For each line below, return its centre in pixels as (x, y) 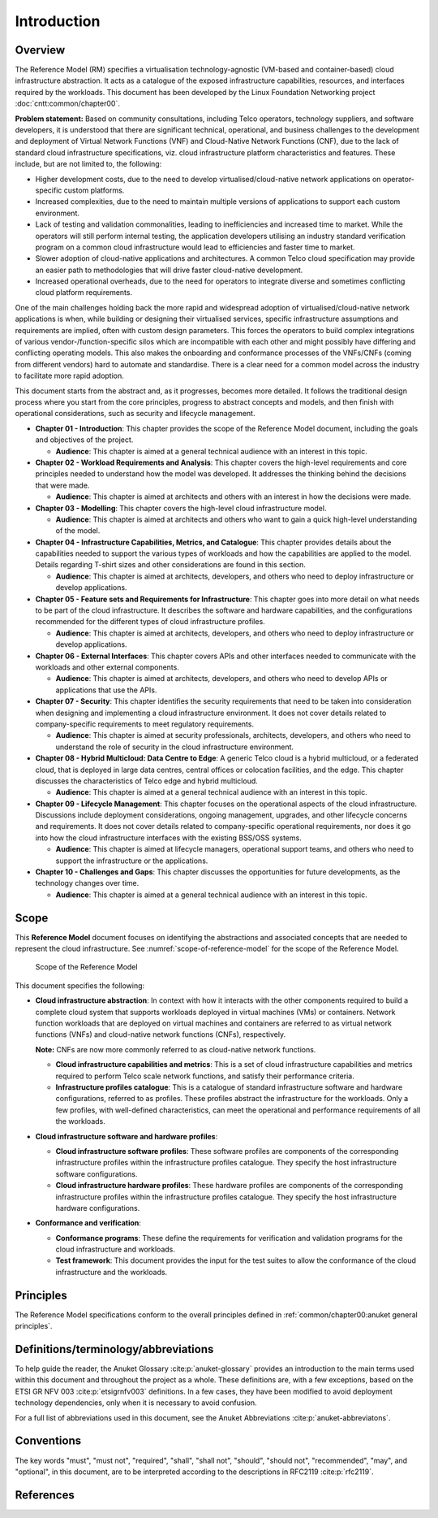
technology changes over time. (87, 883)
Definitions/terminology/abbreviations (114, 1349)
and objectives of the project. (84, 440)
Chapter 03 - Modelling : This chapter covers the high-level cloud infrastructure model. (181, 508)
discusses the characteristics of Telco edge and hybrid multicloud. (147, 781)
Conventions (48, 1441)
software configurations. (97, 1173)
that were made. (62, 485)
